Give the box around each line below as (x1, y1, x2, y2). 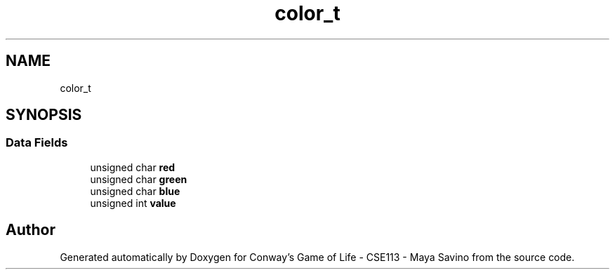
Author (6, 221, 55, 239)
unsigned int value (90, 196, 176, 209)
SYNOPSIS (6, 106, 82, 124)
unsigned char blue (90, 185, 180, 197)
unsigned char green (90, 173, 187, 185)
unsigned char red (90, 161, 176, 173)
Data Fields (6, 135, 68, 150)
